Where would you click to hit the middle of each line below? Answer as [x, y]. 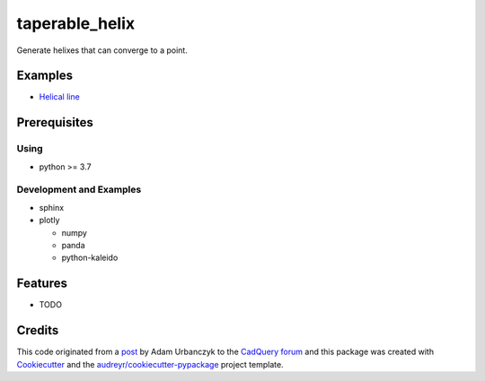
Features [42, 284]
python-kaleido [90, 258]
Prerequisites [55, 122]
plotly [49, 221]
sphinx [52, 207]
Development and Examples [79, 190]
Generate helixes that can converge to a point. [102, 50]
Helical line [59, 97]
